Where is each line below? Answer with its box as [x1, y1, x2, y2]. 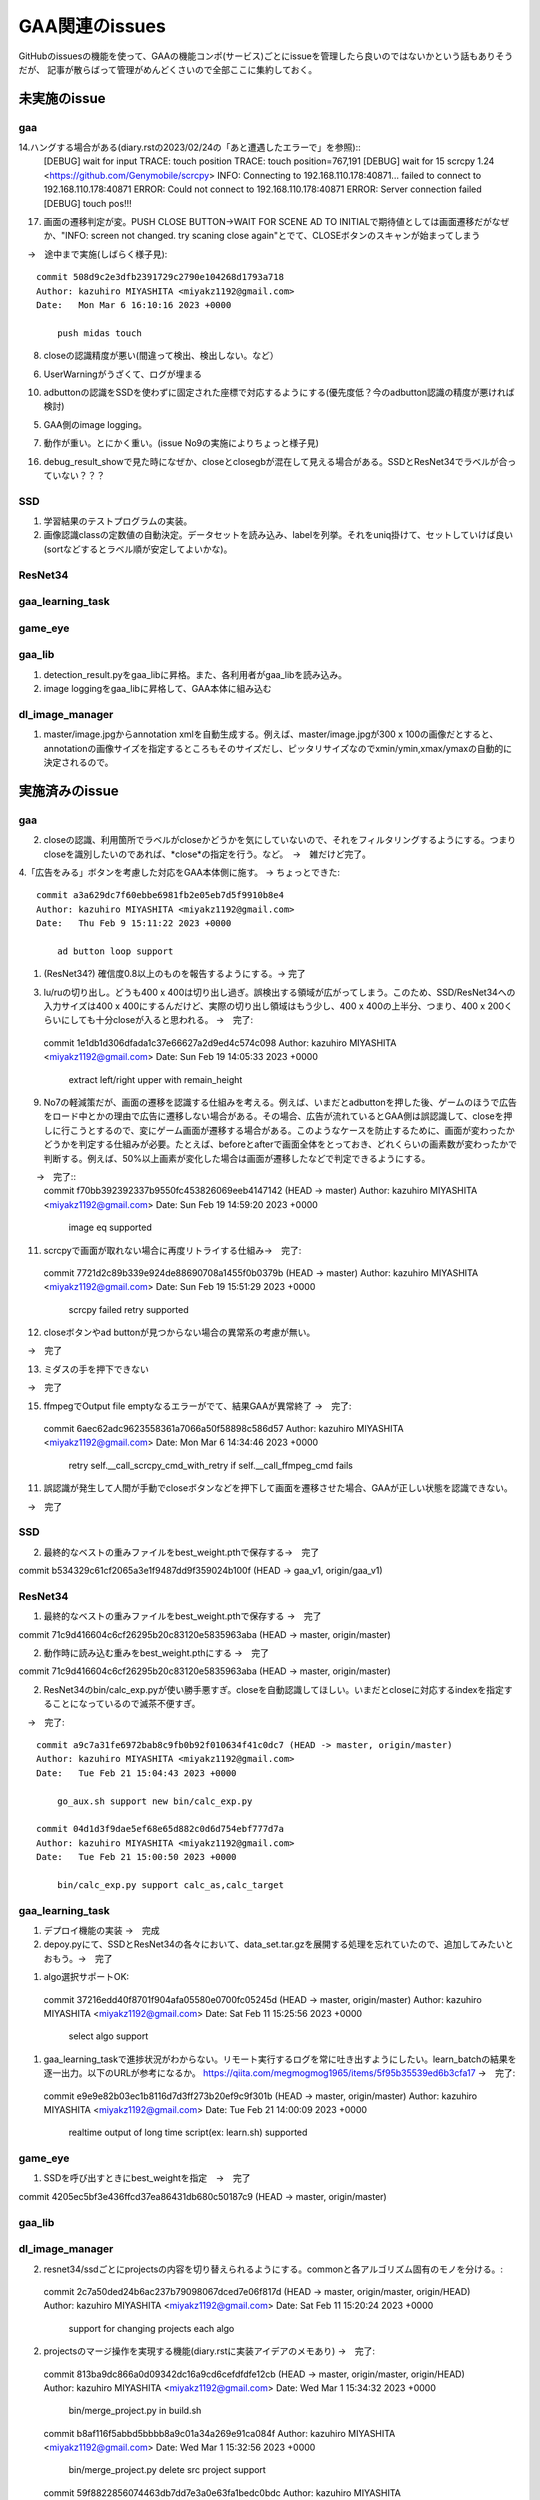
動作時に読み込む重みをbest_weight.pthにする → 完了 [43, 1647, 270, 1659]
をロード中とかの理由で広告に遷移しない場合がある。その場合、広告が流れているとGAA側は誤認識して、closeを [43, 1110, 504, 1122]
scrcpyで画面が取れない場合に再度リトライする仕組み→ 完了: [43, 1244, 302, 1256]
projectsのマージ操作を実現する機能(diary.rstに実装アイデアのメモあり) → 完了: [43, 2345, 375, 2357]
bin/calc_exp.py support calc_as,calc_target [56, 1879, 285, 1890]
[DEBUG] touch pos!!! [43, 197, 132, 209]
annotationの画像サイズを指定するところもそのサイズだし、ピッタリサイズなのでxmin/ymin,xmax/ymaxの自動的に [43, 742, 512, 754]
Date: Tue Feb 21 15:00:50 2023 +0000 [36, 1851, 237, 1863]
